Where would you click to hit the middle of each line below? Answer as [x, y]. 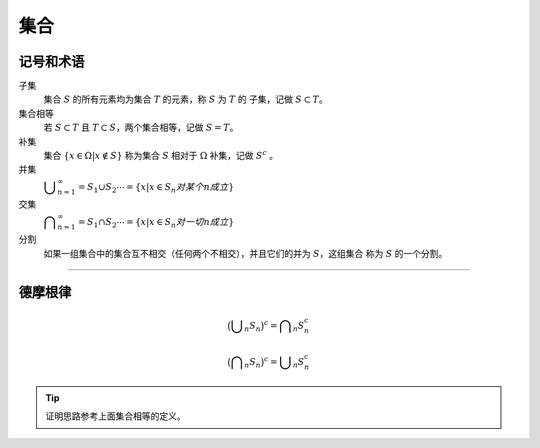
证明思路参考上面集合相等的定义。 [115, 416]
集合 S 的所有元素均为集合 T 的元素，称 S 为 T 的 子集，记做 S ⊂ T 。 [186, 99]
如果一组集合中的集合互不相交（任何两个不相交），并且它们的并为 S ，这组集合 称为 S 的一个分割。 [245, 253]
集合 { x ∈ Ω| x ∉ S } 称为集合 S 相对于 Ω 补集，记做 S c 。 [161, 155]
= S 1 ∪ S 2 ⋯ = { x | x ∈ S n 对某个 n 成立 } [156, 188]
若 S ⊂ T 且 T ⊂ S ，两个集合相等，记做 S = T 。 [141, 127]
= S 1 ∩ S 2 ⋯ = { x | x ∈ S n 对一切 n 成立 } [156, 223]
